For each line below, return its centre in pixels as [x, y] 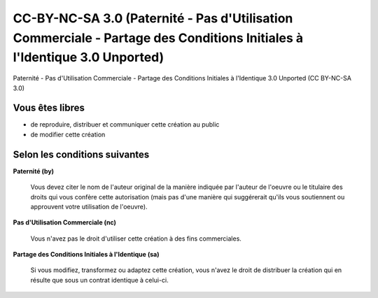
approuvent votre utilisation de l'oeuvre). [89, 206]
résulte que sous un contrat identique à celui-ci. [99, 280]
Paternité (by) [34, 171]
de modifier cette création [68, 134]
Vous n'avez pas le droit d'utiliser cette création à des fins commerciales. [136, 239]
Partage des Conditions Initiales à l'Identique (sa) [86, 255]
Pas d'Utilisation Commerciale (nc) [65, 222]
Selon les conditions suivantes [81, 154]
